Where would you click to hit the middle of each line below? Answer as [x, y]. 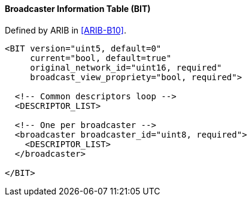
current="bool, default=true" [101, 58]
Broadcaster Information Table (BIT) [78, 9]
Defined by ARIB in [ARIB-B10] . [66, 30]
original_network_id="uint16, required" [126, 67]
